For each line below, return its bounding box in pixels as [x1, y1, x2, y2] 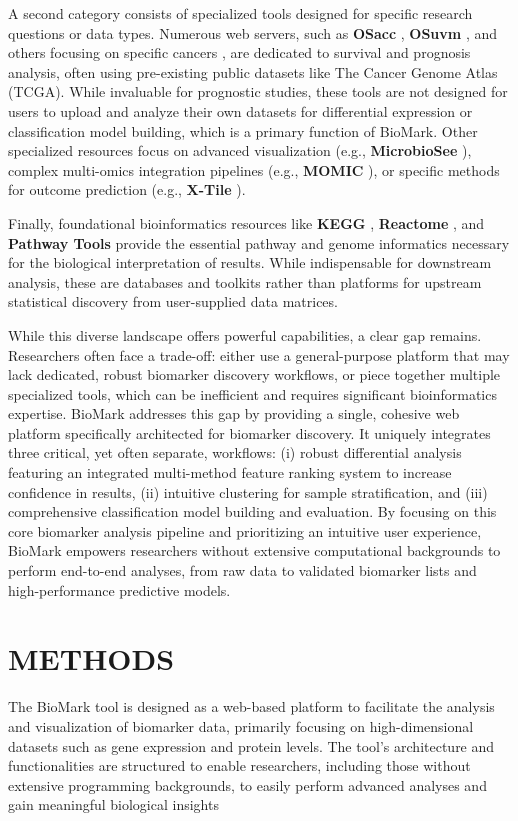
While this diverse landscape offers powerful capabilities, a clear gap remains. [8, 324, 482, 345]
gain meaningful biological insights [8, 794, 219, 815]
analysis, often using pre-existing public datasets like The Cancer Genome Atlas [8, 61, 498, 82]
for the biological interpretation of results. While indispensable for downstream [8, 252, 492, 273]
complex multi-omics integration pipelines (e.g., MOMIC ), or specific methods [8, 159, 500, 180]
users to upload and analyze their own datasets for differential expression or [8, 100, 473, 121]
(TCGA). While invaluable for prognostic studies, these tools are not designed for [8, 81, 508, 102]
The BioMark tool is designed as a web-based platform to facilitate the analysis [8, 696, 495, 717]
